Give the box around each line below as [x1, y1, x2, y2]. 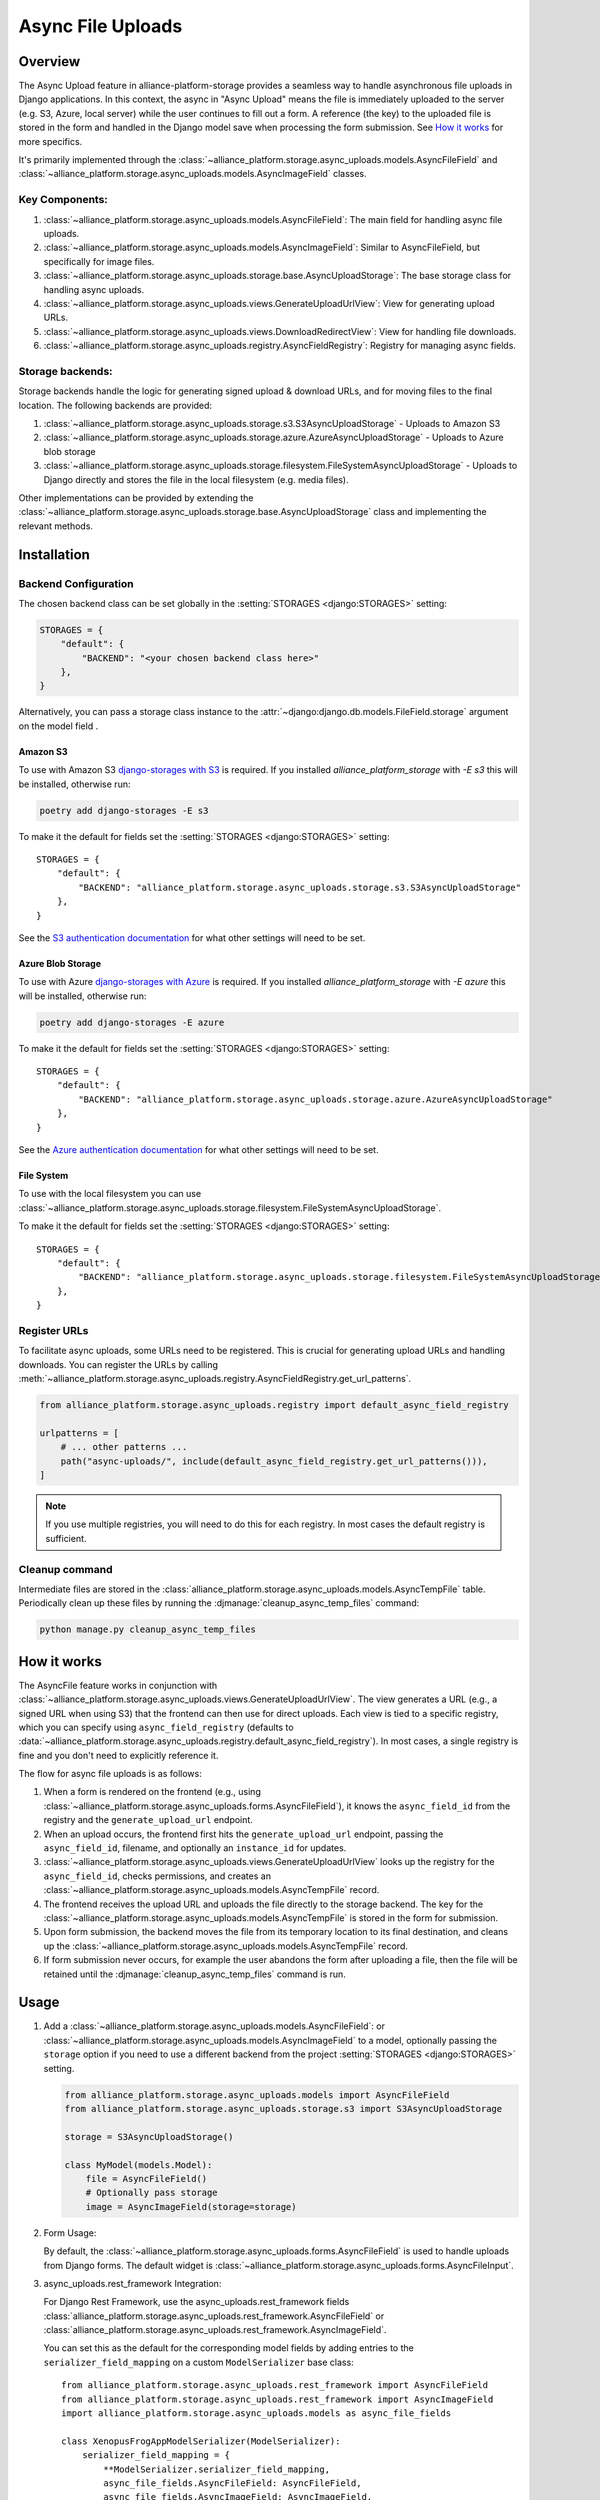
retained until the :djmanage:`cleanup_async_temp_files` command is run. [43, 1968, 347, 1980]
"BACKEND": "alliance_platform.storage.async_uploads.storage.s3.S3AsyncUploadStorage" [78, 881, 522, 893]
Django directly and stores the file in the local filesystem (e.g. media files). [43, 473, 349, 485]
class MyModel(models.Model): [64, 2159, 213, 2170]
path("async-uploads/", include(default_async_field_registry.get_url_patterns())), [60, 1455, 489, 1467]
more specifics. [18, 135, 83, 147]
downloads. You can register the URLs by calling [18, 1358, 219, 1370]
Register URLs [18, 1323, 89, 1337]
